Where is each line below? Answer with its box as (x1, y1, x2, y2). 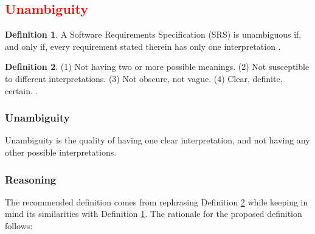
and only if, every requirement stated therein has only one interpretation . (5, 40, 281, 52)
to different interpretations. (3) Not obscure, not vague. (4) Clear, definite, (5, 72, 283, 84)
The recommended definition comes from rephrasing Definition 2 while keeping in (5, 195, 308, 208)
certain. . (5, 84, 38, 97)
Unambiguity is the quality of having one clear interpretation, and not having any (5, 134, 310, 146)
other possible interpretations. (5, 145, 117, 158)
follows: (5, 219, 33, 232)
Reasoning (5, 171, 57, 187)
